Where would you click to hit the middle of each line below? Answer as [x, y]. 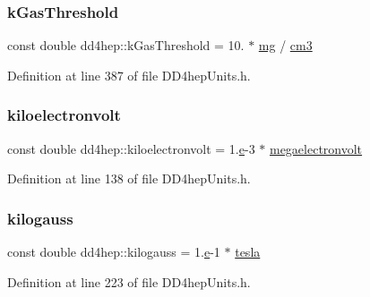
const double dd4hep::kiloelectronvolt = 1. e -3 [131, 148]
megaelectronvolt [316, 148]
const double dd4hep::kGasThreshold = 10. [126, 45]
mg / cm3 [285, 45]
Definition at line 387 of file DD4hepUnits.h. [129, 75]
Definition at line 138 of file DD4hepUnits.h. [129, 178]
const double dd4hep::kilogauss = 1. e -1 [114, 252]
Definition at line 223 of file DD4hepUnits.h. [129, 281]
